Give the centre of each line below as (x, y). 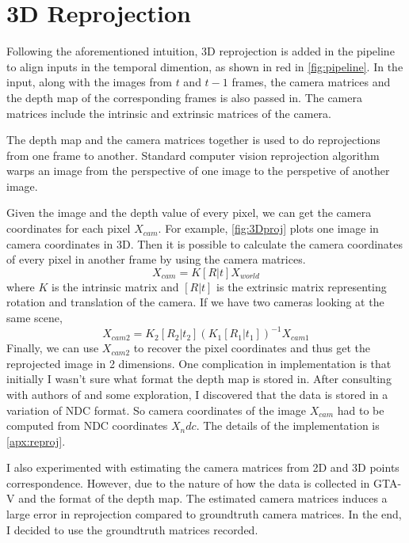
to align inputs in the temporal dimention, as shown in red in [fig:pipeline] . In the (205, 66)
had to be (361, 410)
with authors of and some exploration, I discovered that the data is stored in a (197, 394)
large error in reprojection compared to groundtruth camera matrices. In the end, (204, 514)
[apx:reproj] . (36, 440)
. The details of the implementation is (288, 425)
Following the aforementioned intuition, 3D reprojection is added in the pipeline (201, 51)
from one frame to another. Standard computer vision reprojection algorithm (193, 155)
